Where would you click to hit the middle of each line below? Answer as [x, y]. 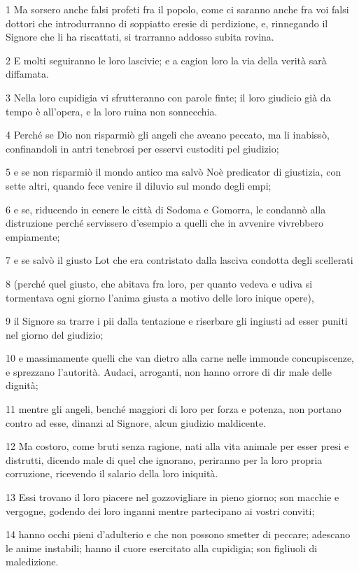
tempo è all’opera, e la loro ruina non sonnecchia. [112, 111]
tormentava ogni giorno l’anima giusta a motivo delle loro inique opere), [160, 297]
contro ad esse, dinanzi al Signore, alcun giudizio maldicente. [136, 422]
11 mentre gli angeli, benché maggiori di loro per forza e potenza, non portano [174, 409]
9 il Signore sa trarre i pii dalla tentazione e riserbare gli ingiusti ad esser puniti [177, 321]
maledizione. [32, 562]
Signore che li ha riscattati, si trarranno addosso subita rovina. [140, 37]
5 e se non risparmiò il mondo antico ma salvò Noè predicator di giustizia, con [174, 172]
